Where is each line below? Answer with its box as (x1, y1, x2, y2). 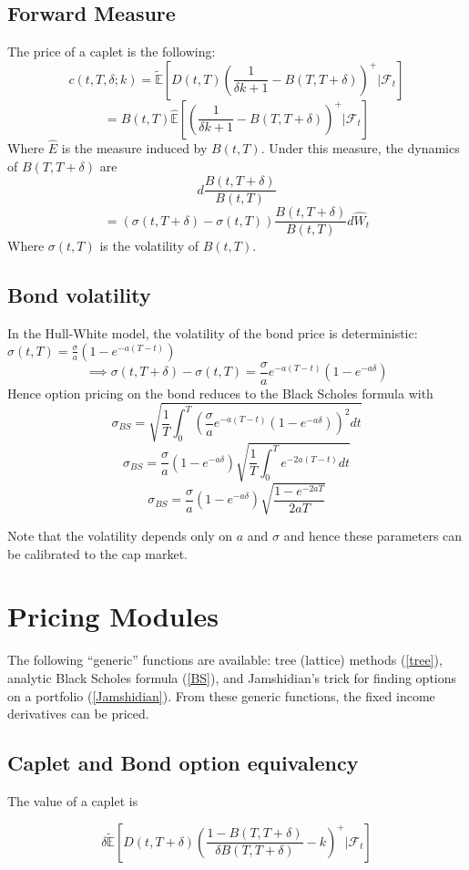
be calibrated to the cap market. (7, 544, 189, 563)
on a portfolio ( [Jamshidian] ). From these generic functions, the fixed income (7, 686, 435, 705)
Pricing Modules (7, 597, 219, 635)
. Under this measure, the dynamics (260, 139, 460, 158)
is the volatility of (99, 236, 199, 255)
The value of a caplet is (7, 791, 138, 810)
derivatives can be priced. (7, 704, 149, 723)
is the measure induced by (61, 139, 208, 158)
